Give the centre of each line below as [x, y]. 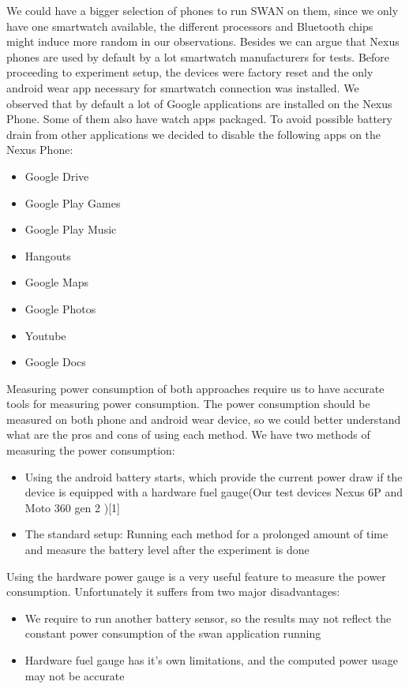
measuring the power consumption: [91, 450]
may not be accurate [75, 675]
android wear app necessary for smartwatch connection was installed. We [183, 87]
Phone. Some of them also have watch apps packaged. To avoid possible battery [199, 119]
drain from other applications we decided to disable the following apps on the [194, 134]
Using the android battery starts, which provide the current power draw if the [214, 476]
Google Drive [57, 176]
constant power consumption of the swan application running [173, 633]
